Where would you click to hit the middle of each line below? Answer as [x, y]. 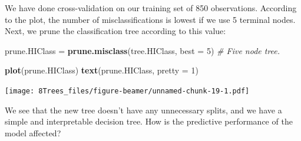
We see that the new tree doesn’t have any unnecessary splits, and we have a [143, 110]
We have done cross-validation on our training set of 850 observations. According [151, 8]
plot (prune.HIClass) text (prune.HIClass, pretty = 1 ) [102, 70]
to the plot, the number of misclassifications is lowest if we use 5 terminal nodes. [150, 19]
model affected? [33, 132]
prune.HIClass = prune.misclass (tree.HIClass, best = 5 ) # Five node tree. [143, 50]
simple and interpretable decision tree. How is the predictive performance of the [149, 121]
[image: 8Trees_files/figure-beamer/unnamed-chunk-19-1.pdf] [127, 91]
